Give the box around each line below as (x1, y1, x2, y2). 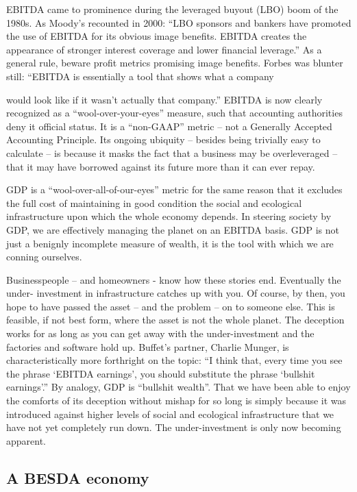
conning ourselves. (6, 249, 82, 264)
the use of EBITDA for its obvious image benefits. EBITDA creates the (6, 29, 307, 43)
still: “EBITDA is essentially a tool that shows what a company (6, 69, 274, 83)
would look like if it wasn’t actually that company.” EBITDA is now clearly (6, 92, 323, 106)
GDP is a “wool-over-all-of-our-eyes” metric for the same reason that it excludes (6, 182, 343, 197)
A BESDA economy (6, 467, 149, 488)
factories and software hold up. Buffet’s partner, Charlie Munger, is (6, 339, 289, 354)
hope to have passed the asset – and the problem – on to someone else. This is (6, 299, 335, 313)
